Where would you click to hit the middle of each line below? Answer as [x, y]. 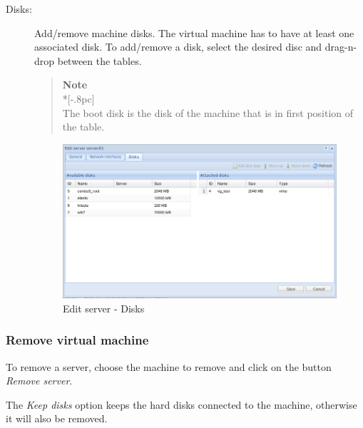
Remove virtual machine [77, 340]
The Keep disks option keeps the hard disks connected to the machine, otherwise [181, 404]
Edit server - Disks [104, 308]
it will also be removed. [57, 418]
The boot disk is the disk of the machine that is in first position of [208, 112]
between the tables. [99, 60]
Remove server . [39, 381]
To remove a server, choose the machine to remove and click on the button [169, 366]
